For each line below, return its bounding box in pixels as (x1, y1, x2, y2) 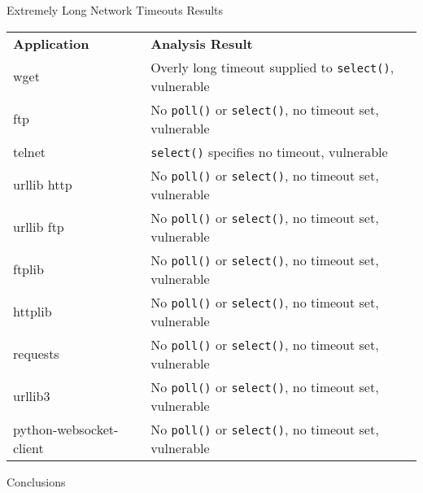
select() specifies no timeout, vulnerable (150, 142, 388, 161)
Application (13, 33, 89, 53)
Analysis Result (150, 33, 253, 53)
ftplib (13, 260, 44, 279)
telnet (13, 142, 46, 161)
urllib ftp (13, 217, 64, 237)
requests (13, 344, 59, 364)
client (13, 438, 44, 457)
